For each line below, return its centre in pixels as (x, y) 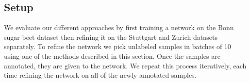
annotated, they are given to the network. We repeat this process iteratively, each (125, 65)
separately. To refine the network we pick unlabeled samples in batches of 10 (117, 46)
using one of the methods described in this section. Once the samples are (112, 56)
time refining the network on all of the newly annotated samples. (100, 75)
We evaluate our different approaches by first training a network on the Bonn (119, 27)
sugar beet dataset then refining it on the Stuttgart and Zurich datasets (111, 37)
